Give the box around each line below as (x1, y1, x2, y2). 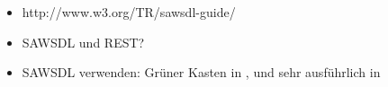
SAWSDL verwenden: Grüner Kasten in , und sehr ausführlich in (22, 63, 381, 82)
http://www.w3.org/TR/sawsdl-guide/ (22, 3, 236, 21)
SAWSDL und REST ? (22, 32, 145, 51)
